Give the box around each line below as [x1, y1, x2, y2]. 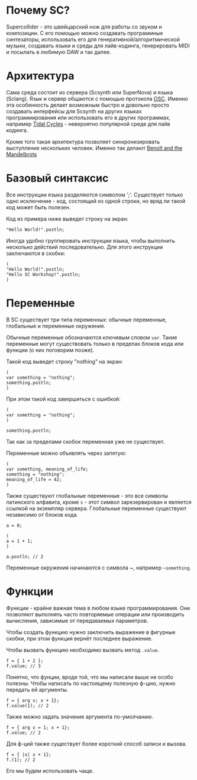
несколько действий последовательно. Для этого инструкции [6, 243, 163, 250]
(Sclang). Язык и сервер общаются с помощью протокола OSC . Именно [6, 95, 188, 102]
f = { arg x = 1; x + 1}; [6, 724, 70, 730]
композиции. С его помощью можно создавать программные [6, 29, 163, 36]
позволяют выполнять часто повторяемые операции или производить [6, 610, 185, 617]
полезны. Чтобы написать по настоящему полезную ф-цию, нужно [6, 680, 176, 687]
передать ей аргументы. [6, 686, 69, 693]
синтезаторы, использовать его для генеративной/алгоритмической [6, 36, 180, 43]
